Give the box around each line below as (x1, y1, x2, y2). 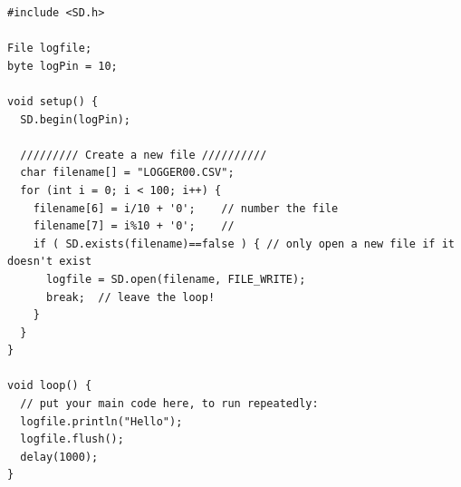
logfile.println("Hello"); (20, 414, 183, 428)
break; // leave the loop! (45, 290, 216, 304)
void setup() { (7, 94, 99, 108)
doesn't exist (7, 255, 92, 268)
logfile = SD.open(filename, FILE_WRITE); (45, 272, 306, 286)
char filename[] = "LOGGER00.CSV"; (20, 166, 235, 180)
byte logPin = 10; (7, 59, 118, 73)
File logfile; (7, 42, 92, 55)
